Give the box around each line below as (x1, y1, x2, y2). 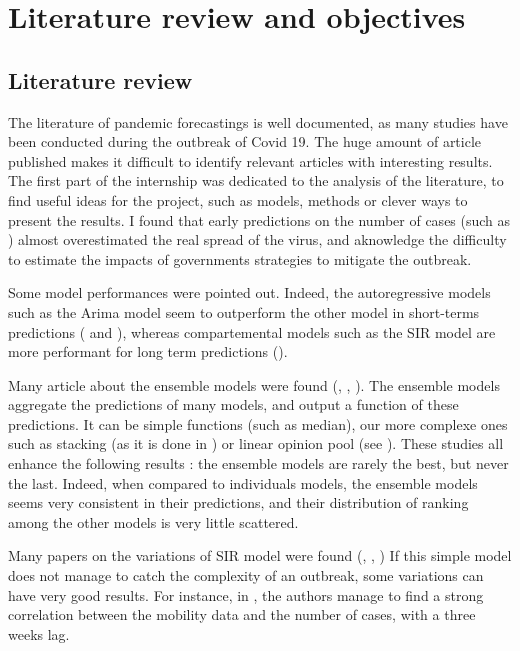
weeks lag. (8, 623, 70, 644)
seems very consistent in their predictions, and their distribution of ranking (8, 492, 469, 513)
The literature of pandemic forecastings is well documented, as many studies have (8, 111, 508, 132)
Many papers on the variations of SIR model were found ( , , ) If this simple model (8, 545, 512, 566)
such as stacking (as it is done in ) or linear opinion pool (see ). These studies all (8, 433, 504, 454)
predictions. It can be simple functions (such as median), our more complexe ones (8, 413, 508, 434)
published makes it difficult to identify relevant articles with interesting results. (8, 150, 493, 171)
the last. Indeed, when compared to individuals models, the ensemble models (8, 472, 478, 493)
